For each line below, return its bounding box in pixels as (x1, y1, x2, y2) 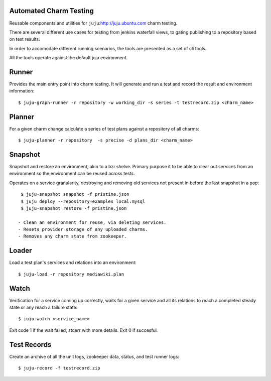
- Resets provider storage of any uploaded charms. (18, 226, 148, 232)
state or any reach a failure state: (9, 304, 78, 311)
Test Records (9, 340, 52, 349)
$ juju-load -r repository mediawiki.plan (18, 271, 124, 277)
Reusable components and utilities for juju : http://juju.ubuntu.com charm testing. (9, 20, 178, 26)
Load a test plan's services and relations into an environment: (9, 260, 137, 266)
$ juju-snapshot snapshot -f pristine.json (21, 191, 130, 197)
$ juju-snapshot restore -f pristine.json (21, 205, 127, 211)
